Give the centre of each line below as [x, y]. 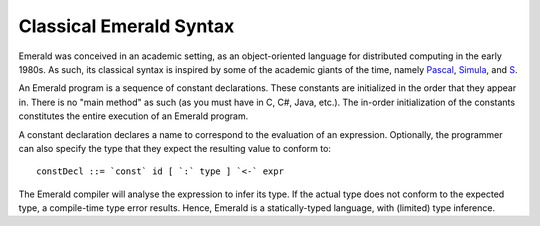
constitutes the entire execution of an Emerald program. [133, 116]
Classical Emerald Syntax [126, 26]
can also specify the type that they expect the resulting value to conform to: [175, 148]
